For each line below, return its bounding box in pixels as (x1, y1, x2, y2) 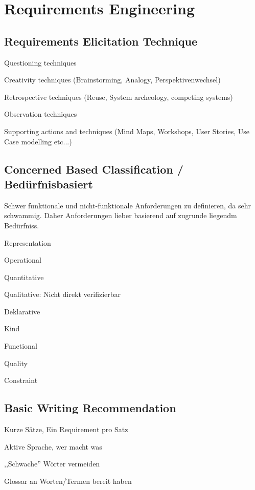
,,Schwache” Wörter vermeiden (4, 458, 100, 469)
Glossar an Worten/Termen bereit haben (4, 475, 132, 486)
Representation (4, 237, 51, 248)
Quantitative (4, 271, 44, 282)
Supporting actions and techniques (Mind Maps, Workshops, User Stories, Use (4, 125, 249, 136)
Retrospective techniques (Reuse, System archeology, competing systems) (4, 91, 233, 102)
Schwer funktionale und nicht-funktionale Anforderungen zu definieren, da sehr (4, 200, 251, 210)
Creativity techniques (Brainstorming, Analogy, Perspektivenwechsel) (4, 74, 221, 85)
